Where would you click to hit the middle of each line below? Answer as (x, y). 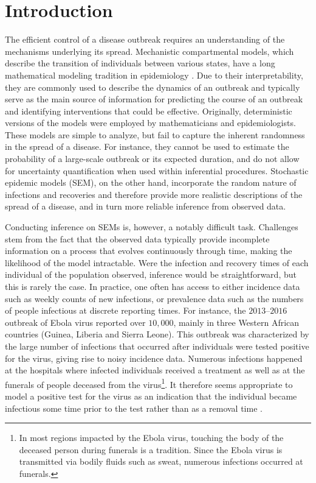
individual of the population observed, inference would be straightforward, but (151, 274)
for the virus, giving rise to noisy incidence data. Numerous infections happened (154, 358)
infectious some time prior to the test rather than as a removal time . (134, 408)
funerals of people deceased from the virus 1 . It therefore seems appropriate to (149, 383)
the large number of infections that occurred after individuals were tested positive (157, 346)
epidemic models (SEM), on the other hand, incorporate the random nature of (151, 182)
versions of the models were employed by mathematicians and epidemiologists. (150, 123)
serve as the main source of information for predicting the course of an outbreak (154, 99)
